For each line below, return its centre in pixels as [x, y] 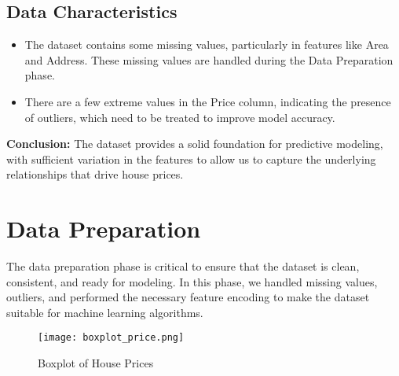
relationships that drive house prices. [95, 174]
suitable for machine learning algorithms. [105, 312]
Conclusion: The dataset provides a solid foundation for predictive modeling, [195, 144]
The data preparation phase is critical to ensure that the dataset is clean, [183, 266]
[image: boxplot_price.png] [111, 338]
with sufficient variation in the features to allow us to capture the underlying [191, 159]
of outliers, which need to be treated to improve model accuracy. [180, 117]
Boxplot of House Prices [96, 363]
